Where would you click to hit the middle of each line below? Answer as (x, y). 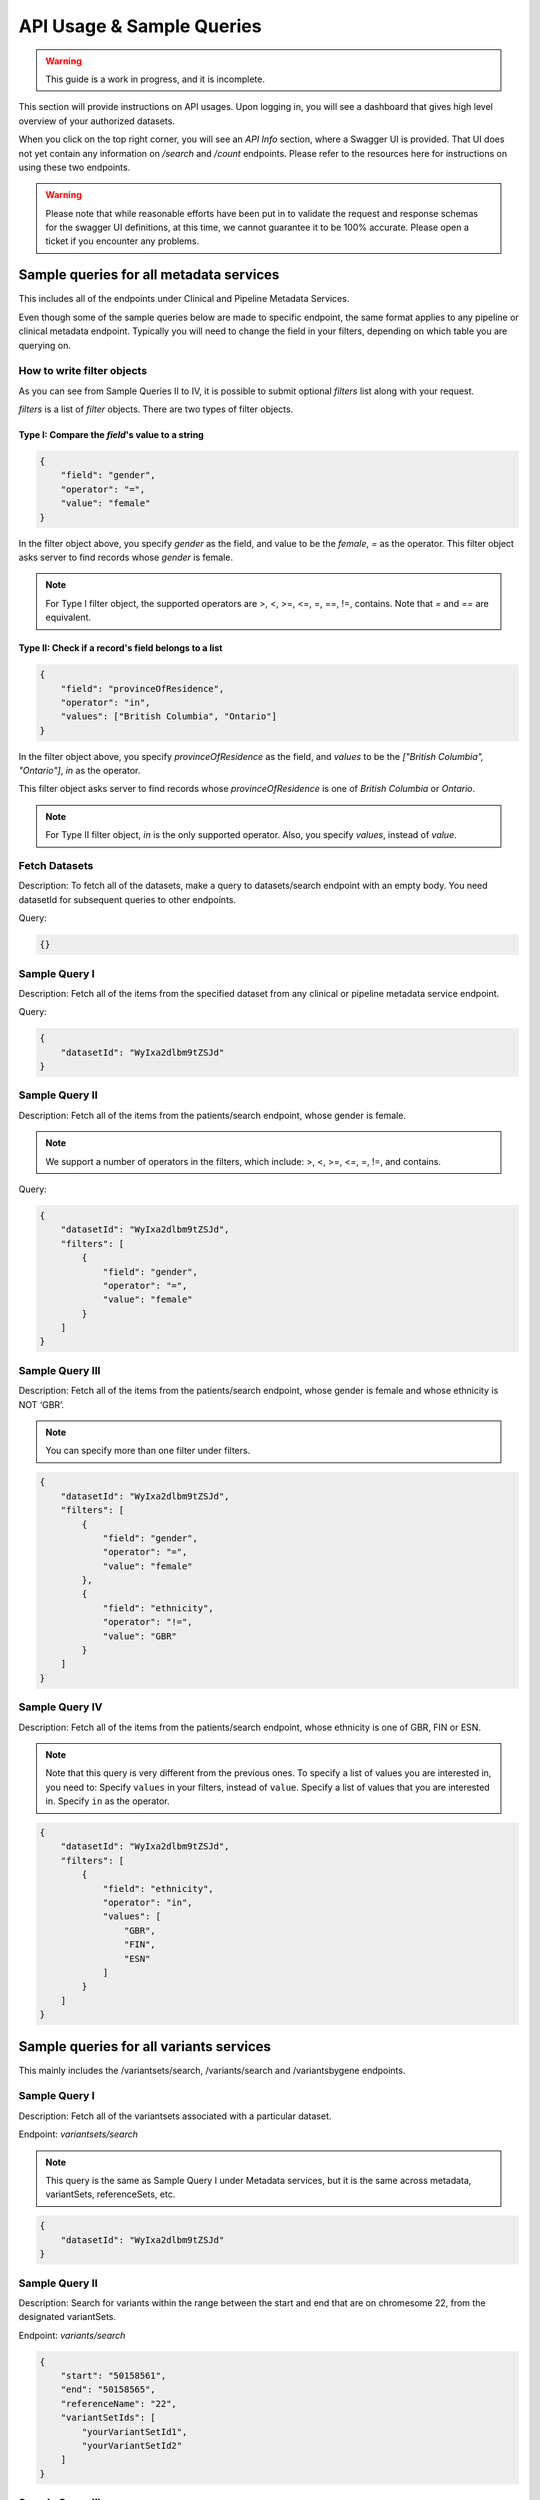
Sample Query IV (60, 1707)
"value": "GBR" (139, 1636)
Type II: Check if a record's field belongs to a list (120, 648)
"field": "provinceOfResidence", (142, 688)
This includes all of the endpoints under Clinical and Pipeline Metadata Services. (184, 299)
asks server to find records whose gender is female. (126, 557)
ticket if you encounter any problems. (122, 241)
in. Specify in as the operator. (107, 1801)
